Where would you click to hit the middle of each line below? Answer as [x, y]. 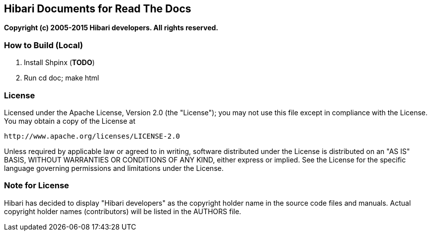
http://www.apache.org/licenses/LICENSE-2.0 [92, 136]
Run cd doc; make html [62, 78]
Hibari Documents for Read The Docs [98, 9]
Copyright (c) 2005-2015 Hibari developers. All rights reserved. [111, 28]
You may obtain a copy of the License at [70, 121]
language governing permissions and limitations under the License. [114, 168]
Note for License [37, 186]
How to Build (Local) [43, 45]
